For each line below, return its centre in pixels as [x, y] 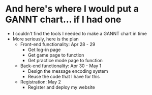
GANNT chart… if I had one [63, 19]
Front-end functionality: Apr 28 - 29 [58, 44]
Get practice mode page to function [65, 60]
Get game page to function [56, 55]
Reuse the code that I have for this [64, 76]
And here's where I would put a [72, 9]
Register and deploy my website [61, 87]
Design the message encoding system [68, 71]
